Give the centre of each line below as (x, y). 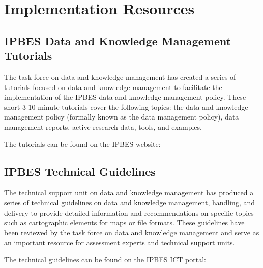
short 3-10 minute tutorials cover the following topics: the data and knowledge (126, 107)
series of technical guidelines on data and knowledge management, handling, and (130, 202)
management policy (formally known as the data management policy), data (122, 117)
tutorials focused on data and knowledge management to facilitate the (113, 87)
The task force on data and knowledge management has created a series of (120, 77)
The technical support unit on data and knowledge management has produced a (129, 192)
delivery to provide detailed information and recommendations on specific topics (129, 212)
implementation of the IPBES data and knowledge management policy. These (125, 97)
